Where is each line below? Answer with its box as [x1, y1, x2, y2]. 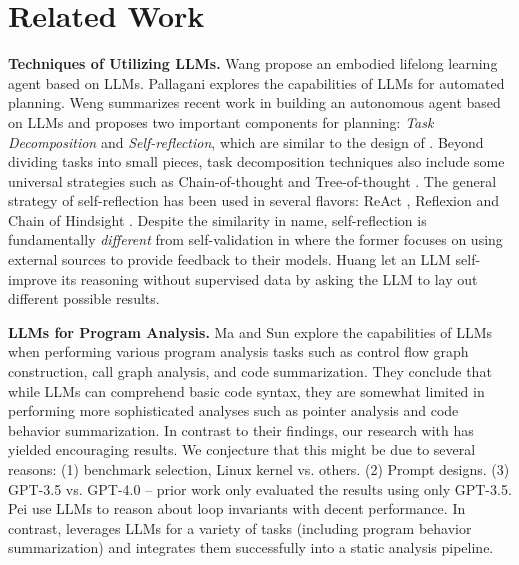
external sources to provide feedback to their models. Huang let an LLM [8, 249, 451, 270]
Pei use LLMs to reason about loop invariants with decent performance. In [8, 498, 466, 519]
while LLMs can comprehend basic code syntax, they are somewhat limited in [8, 380, 485, 401]
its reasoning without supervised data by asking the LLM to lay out [61, 268, 478, 289]
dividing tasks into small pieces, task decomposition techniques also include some [8, 151, 505, 172]
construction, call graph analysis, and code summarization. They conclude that [8, 361, 492, 382]
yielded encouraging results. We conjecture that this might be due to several [8, 439, 476, 460]
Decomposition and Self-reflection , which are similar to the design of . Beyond [8, 131, 484, 152]
